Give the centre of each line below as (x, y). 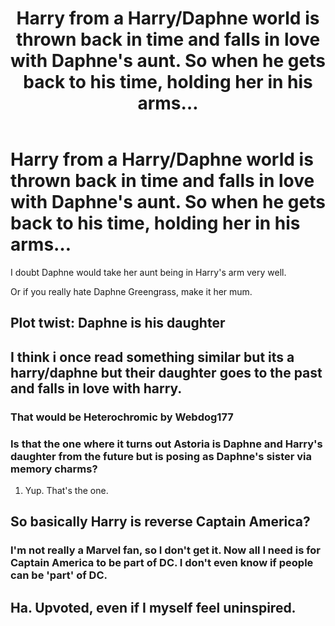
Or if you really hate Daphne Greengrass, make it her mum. (131, 291)
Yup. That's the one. (66, 490)
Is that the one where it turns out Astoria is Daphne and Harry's (166, 444)
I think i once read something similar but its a (152, 357)
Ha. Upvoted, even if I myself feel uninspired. (153, 607)
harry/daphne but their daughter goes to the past (166, 372)
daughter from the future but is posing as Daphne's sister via (161, 456)
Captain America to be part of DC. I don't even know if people (162, 563)
